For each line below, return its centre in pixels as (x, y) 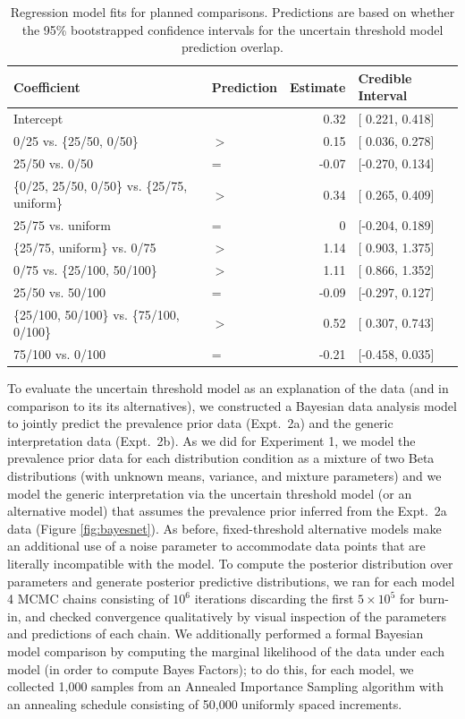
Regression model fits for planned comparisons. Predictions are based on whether (232, 12)
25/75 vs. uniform (63, 225)
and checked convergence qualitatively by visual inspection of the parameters (236, 616)
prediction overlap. (232, 47)
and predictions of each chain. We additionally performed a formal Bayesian (216, 633)
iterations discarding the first (274, 599)
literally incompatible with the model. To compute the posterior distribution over (230, 564)
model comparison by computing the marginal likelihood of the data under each (226, 651)
